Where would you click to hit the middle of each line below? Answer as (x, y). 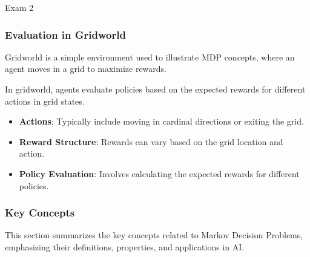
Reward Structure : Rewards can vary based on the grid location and (151, 141)
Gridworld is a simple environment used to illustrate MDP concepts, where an (150, 57)
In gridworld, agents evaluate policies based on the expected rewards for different (155, 89)
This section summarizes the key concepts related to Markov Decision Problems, (154, 235)
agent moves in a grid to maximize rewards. (86, 69)
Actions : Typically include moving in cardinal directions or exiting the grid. (161, 121)
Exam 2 (19, 7)
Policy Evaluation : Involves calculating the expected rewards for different (159, 173)
